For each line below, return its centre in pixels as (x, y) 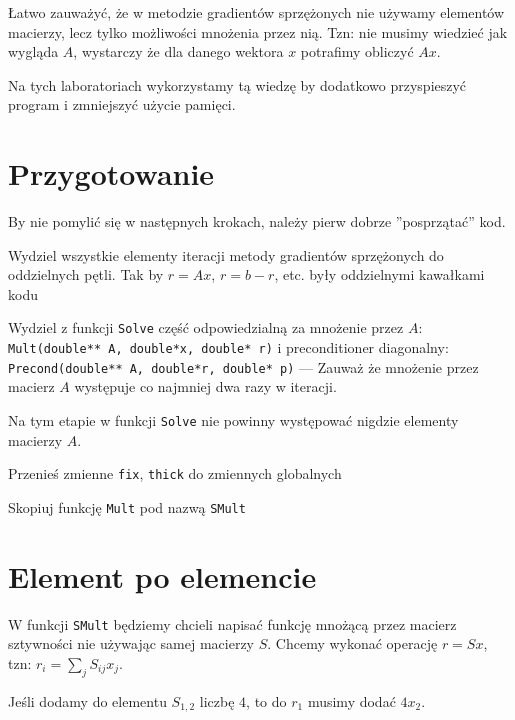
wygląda (33, 51)
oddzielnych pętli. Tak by (86, 274)
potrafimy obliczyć (357, 51)
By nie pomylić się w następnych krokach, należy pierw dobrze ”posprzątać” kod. (257, 221)
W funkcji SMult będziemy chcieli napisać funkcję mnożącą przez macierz (232, 623)
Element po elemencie (162, 575)
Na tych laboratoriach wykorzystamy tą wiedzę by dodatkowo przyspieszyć (237, 84)
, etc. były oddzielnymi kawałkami (379, 274)
